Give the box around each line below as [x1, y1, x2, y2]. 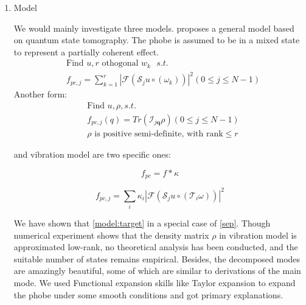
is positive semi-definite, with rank [94, 130, 223, 139]
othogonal [102, 59, 139, 68]
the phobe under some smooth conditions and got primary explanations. [13, 288, 283, 301]
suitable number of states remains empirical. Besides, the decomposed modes [13, 252, 301, 265]
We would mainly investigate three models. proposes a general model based [13, 21, 294, 34]
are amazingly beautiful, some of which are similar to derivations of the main [13, 264, 301, 277]
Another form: [13, 88, 68, 100]
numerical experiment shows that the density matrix [13, 228, 209, 241]
